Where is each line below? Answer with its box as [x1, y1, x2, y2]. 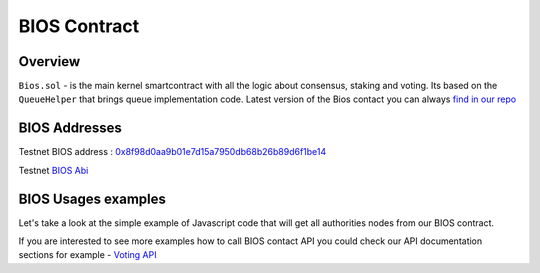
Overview [18, 53, 81, 70]
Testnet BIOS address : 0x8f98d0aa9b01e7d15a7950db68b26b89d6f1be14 [18, 146, 327, 158]
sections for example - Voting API [18, 249, 157, 261]
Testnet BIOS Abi [18, 164, 89, 176]
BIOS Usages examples [18, 190, 167, 207]
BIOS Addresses [18, 120, 122, 137]
